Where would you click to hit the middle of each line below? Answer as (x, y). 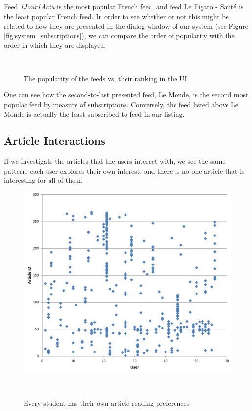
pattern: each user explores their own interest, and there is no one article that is (124, 170)
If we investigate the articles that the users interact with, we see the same (115, 161)
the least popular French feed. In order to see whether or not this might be (116, 16)
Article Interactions (55, 140)
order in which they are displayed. (55, 45)
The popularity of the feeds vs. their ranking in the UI (105, 78)
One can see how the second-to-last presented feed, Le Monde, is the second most (126, 95)
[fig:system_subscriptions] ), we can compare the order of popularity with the (119, 35)
